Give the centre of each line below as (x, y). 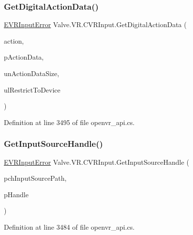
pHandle (16, 194)
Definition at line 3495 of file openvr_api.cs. (69, 122)
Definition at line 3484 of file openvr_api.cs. (69, 227)
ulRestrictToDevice (32, 89)
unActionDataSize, (32, 73)
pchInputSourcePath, (35, 178)
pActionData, (24, 57)
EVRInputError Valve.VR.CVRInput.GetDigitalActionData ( (95, 24)
